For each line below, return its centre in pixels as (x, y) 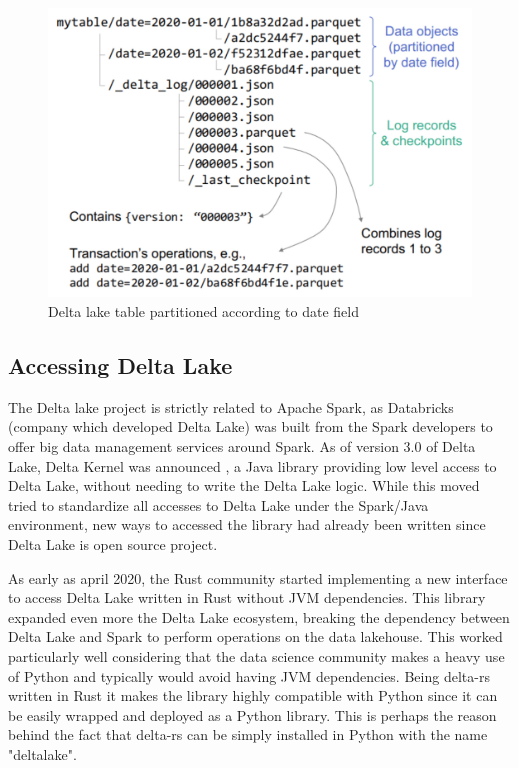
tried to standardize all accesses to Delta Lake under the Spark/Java (218, 504)
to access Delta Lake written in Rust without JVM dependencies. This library (247, 597)
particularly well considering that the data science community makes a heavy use (256, 655)
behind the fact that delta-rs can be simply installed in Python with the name (248, 734)
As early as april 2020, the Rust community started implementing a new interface (258, 577)
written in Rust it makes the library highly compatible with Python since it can (253, 695)
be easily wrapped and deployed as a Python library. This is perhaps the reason (252, 714)
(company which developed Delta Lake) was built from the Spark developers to (250, 426)
